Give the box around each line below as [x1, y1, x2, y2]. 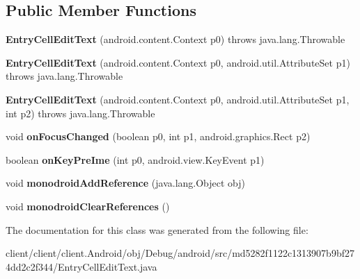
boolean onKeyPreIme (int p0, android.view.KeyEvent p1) [6, 152, 265, 167]
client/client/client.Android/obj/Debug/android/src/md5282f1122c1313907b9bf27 [6, 246, 354, 260]
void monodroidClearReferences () [6, 198, 170, 213]
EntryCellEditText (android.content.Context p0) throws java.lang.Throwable [6, 32, 345, 46]
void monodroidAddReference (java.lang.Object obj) [6, 176, 246, 190]
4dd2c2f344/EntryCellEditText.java [6, 259, 157, 273]
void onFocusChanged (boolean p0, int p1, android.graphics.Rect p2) [6, 129, 311, 144]
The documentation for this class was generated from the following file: [6, 222, 308, 237]
